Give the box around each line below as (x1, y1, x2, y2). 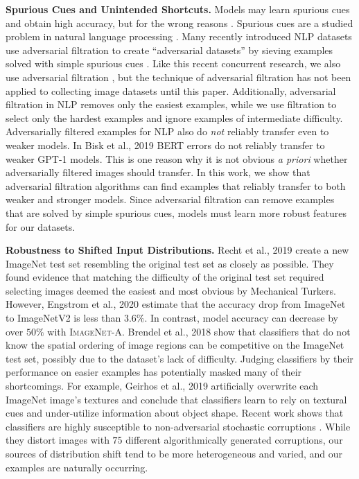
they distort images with (6, 433, 110, 447)
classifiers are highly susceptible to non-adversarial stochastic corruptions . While (6, 419, 351, 433)
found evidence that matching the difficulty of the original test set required (6, 270, 324, 284)
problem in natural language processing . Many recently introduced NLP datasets (6, 29, 352, 44)
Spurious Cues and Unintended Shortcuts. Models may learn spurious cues (6, 2, 350, 16)
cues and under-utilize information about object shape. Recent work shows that (6, 406, 344, 420)
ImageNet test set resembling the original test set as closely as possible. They (6, 256, 334, 270)
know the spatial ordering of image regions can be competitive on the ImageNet (6, 338, 344, 352)
